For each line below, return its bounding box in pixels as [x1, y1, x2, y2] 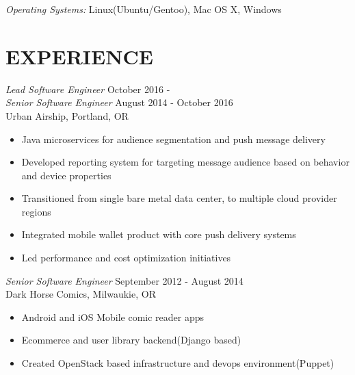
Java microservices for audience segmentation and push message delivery [21, 131, 326, 146]
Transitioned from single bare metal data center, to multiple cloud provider [21, 191, 337, 205]
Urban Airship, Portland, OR [5, 108, 129, 122]
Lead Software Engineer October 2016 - [5, 81, 170, 96]
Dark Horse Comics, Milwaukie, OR [5, 287, 156, 301]
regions [21, 204, 51, 218]
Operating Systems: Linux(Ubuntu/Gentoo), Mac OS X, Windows [5, 2, 282, 16]
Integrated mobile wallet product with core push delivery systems [21, 227, 296, 242]
